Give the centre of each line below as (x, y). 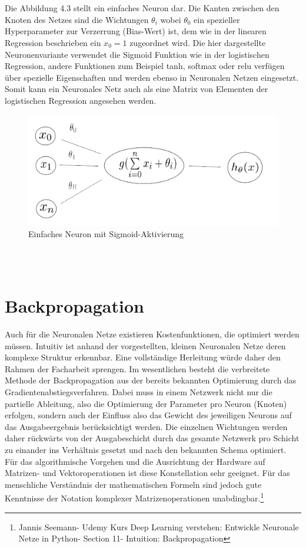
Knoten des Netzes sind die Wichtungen (77, 19)
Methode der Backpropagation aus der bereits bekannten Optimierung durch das (151, 380)
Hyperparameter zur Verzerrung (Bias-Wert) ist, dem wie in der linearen (136, 31)
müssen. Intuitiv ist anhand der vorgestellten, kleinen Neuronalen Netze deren (145, 345)
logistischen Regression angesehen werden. (81, 100)
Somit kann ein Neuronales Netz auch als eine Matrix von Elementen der (137, 89)
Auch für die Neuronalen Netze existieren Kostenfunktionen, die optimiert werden (152, 334)
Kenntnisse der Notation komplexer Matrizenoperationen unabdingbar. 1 (134, 497)
